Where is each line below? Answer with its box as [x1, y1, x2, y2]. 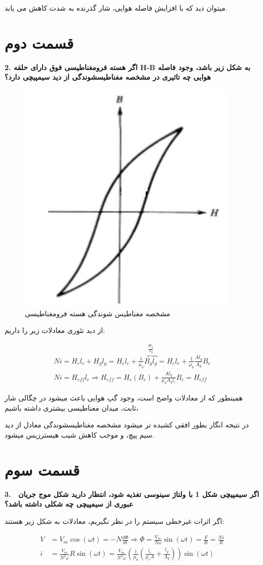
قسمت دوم [5, 32, 74, 53]
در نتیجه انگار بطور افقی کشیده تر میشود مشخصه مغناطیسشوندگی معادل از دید [5, 419, 249, 430]
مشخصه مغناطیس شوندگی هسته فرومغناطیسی [25, 308, 170, 318]
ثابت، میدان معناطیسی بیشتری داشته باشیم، [5, 402, 139, 413]
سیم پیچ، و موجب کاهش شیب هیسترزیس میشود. [5, 429, 155, 440]
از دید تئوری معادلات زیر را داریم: [5, 325, 105, 336]
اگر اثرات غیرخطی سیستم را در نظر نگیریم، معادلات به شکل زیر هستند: [5, 515, 224, 526]
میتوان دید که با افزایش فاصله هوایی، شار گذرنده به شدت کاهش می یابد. [5, 3, 228, 13]
